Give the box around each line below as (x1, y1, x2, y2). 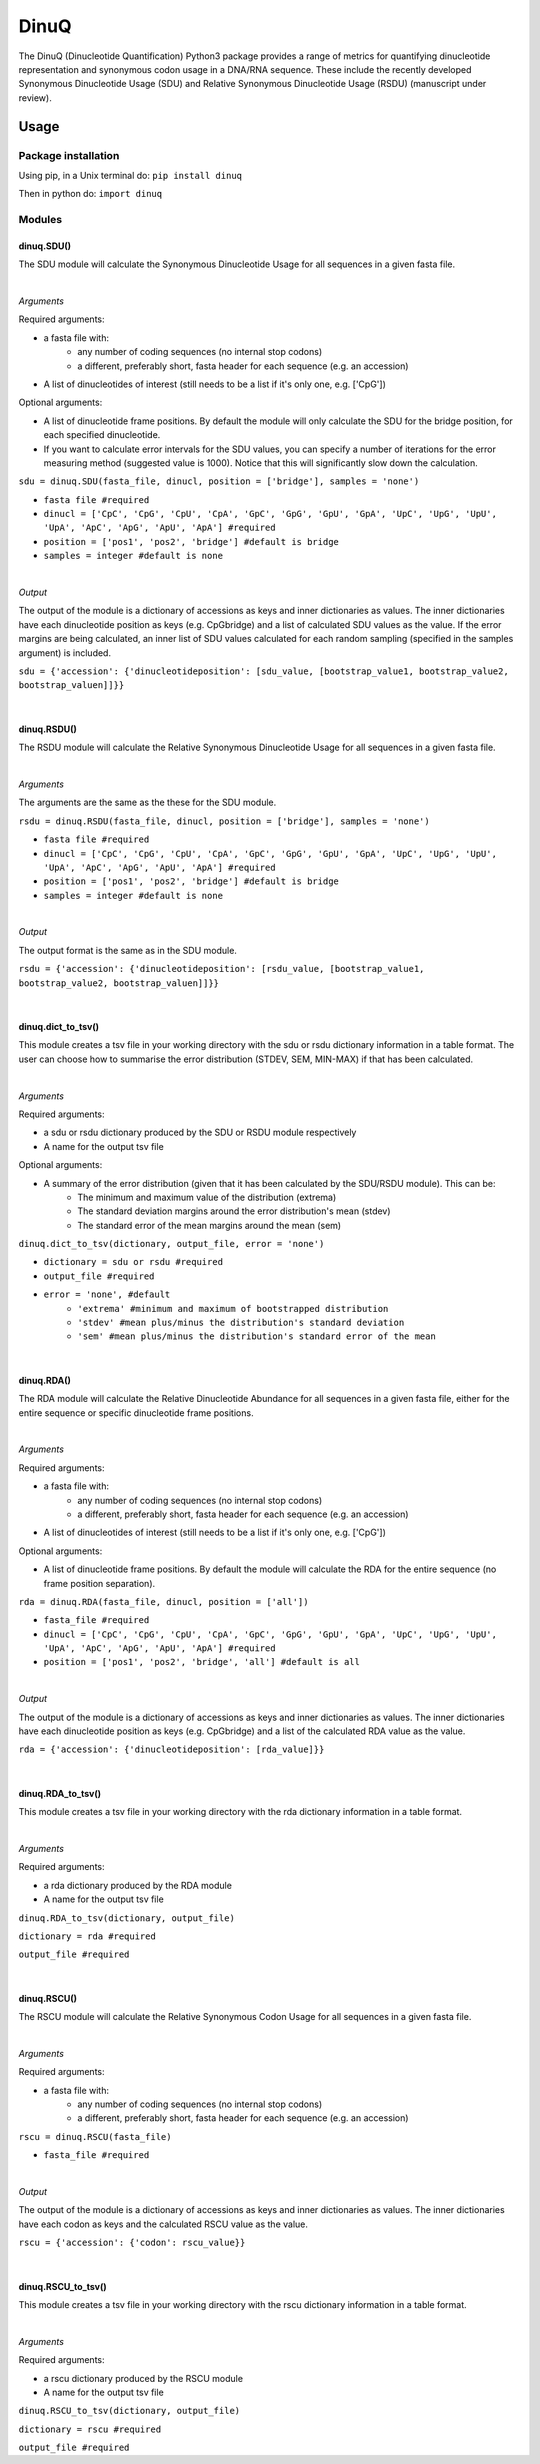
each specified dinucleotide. (43, 429, 161, 441)
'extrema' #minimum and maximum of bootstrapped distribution (77, 1303, 389, 1314)
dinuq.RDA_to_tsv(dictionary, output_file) (18, 1912, 235, 1924)
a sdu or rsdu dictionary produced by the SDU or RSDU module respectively (43, 1126, 357, 1139)
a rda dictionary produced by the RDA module (43, 1879, 232, 1891)
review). (18, 91, 52, 104)
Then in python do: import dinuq (18, 188, 163, 200)
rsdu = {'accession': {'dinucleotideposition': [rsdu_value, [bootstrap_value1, (18, 963, 425, 975)
